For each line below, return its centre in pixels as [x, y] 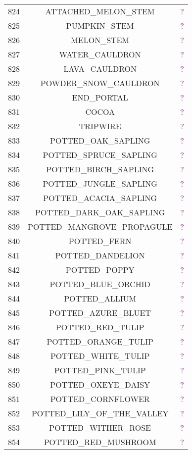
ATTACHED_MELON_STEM [100, 11]
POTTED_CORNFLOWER [100, 399]
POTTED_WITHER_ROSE [100, 428]
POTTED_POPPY [100, 270]
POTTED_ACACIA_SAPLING [100, 198]
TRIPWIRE [100, 126]
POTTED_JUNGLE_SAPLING [100, 183]
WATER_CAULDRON [100, 54]
